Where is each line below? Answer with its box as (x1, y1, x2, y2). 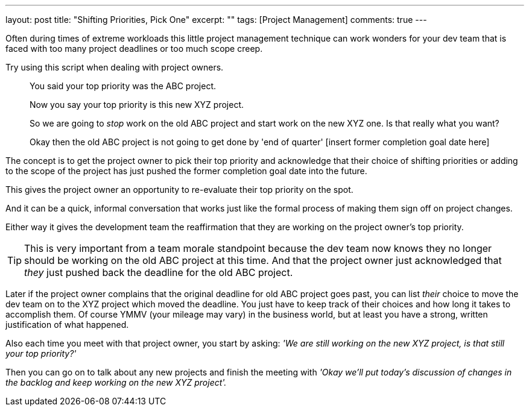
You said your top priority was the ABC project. (30, 81, 216, 91)
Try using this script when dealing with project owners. (5, 62, 224, 72)
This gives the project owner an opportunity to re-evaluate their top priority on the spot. (5, 184, 353, 195)
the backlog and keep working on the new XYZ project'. (5, 377, 227, 387)
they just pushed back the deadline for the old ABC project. (24, 266, 293, 278)
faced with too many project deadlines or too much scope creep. (5, 43, 263, 54)
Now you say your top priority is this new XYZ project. (30, 99, 244, 110)
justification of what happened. (5, 319, 129, 330)
